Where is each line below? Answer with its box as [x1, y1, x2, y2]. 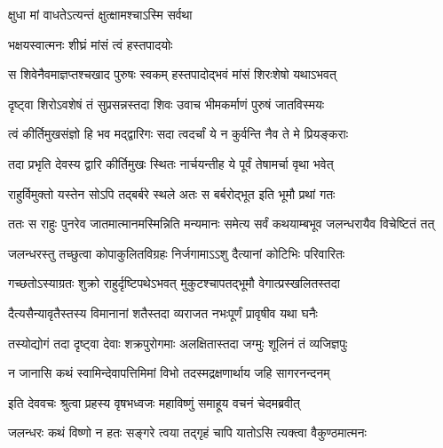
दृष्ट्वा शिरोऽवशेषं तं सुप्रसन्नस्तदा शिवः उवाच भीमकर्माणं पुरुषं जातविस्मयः [8, 94, 325, 113]
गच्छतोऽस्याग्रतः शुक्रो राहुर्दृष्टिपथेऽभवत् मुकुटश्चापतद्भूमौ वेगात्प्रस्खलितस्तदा [8, 274, 340, 292]
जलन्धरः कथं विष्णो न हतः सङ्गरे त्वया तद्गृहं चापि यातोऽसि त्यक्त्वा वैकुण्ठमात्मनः [8, 423, 367, 442]
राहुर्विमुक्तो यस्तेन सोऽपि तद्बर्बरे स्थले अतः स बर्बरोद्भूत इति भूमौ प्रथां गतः [8, 184, 336, 203]
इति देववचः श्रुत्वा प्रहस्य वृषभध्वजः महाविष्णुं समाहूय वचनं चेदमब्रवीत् [8, 393, 300, 412]
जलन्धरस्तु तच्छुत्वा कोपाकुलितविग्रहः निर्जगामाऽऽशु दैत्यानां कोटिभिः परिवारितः [8, 244, 345, 262]
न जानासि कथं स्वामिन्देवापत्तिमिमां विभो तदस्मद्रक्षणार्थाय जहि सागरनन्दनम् [8, 364, 330, 382]
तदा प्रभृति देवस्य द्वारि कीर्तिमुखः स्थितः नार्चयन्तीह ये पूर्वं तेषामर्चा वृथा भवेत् [8, 154, 334, 172]
